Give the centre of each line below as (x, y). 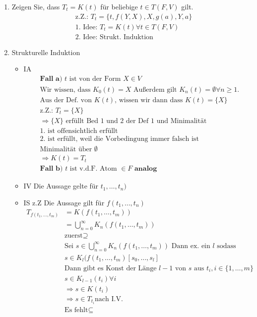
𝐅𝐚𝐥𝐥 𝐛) (51, 169)
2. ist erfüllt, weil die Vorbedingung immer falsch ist (119, 139)
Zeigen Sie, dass (36, 6)
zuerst (74, 236)
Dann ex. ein (191, 246)
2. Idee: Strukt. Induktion (114, 37)
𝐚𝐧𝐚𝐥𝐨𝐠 (146, 169)
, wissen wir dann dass (149, 100)
